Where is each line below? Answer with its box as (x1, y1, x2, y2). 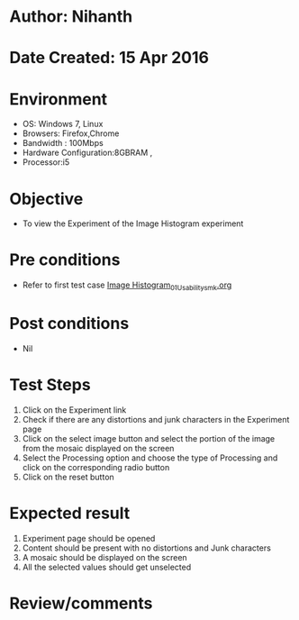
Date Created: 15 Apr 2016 (9, 48, 210, 68)
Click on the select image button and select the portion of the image (22, 433, 276, 443)
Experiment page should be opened (22, 533, 156, 543)
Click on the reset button (22, 471, 114, 482)
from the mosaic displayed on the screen (22, 442, 175, 453)
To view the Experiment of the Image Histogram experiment (22, 218, 244, 229)
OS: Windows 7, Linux (22, 119, 104, 130)
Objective (9, 188, 84, 209)
